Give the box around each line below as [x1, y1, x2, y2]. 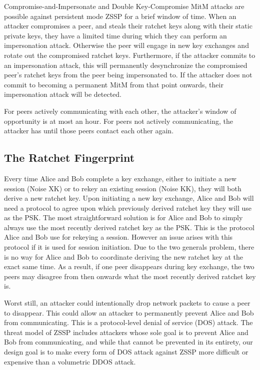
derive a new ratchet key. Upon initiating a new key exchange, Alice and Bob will [4, 193, 254, 203]
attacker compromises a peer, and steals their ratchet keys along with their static [4, 20, 252, 31]
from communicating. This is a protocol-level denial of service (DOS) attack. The [4, 317, 253, 328]
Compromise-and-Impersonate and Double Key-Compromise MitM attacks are [4, 1, 244, 11]
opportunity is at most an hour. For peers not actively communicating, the [4, 115, 233, 126]
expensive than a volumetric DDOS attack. [4, 356, 136, 367]
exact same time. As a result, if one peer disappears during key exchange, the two [4, 261, 254, 272]
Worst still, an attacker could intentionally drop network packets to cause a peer [4, 298, 250, 308]
